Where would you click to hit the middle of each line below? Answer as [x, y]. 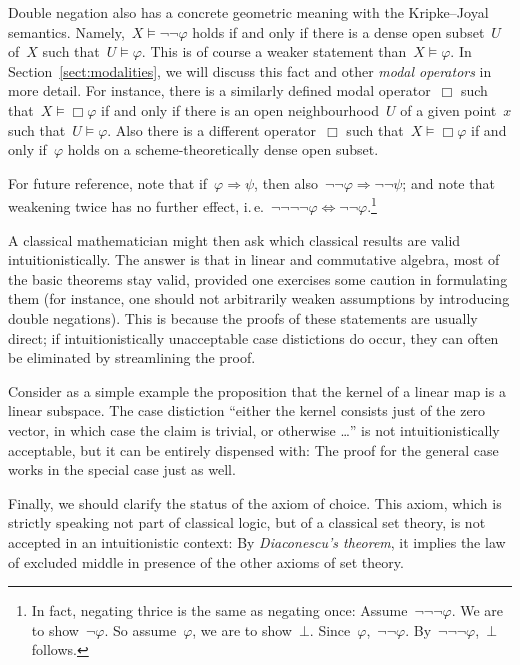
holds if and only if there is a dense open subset [338, 31]
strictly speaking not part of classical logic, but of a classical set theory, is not [247, 522]
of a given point [448, 109]
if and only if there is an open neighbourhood [240, 109]
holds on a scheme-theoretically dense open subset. [223, 149]
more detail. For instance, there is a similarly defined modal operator [219, 90]
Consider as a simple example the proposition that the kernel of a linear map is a [257, 390]
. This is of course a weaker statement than [274, 51]
